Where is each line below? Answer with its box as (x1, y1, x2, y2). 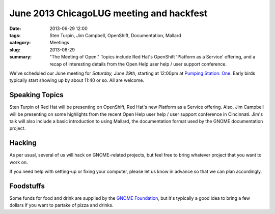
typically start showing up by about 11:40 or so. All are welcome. (9, 77, 145, 83)
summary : (9, 54, 32, 60)
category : (9, 40, 31, 46)
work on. (9, 159, 28, 165)
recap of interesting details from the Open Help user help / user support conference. (49, 61, 227, 67)
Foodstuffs (9, 181, 45, 190)
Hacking (9, 139, 37, 147)
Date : (9, 25, 21, 32)
